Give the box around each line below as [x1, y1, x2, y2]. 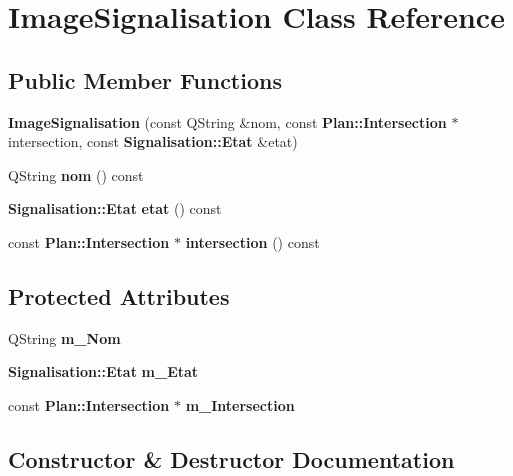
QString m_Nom [8, 327, 121, 348]
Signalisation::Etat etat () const [8, 198, 222, 219]
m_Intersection [185, 394, 295, 415]
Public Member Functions [8, 64, 282, 95]
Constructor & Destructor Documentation [8, 443, 455, 474]
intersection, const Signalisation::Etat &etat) [8, 131, 298, 152]
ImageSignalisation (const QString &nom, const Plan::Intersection [8, 111, 447, 132]
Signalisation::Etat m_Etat [8, 361, 199, 382]
